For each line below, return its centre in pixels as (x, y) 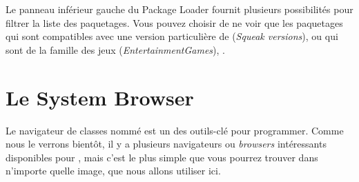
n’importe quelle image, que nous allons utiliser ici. (113, 171)
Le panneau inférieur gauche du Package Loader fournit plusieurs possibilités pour (179, 9)
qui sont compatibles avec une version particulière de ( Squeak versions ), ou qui (172, 36)
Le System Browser (100, 97)
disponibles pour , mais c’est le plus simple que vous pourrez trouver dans (162, 157)
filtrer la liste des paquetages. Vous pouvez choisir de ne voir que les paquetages (174, 22)
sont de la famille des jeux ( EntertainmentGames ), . (115, 49)
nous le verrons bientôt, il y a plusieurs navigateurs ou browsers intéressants (166, 144)
